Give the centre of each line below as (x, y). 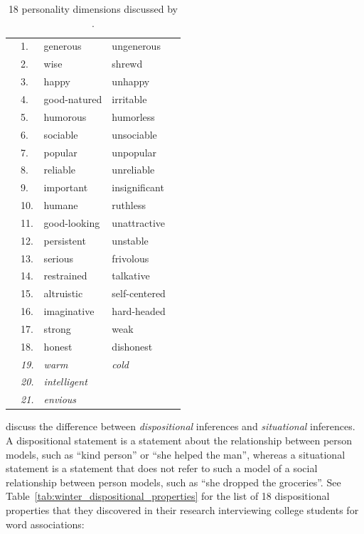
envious (60, 399)
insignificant (138, 187)
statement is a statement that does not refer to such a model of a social (162, 468)
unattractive (139, 222)
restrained (65, 276)
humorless (133, 116)
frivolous (130, 258)
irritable (129, 98)
